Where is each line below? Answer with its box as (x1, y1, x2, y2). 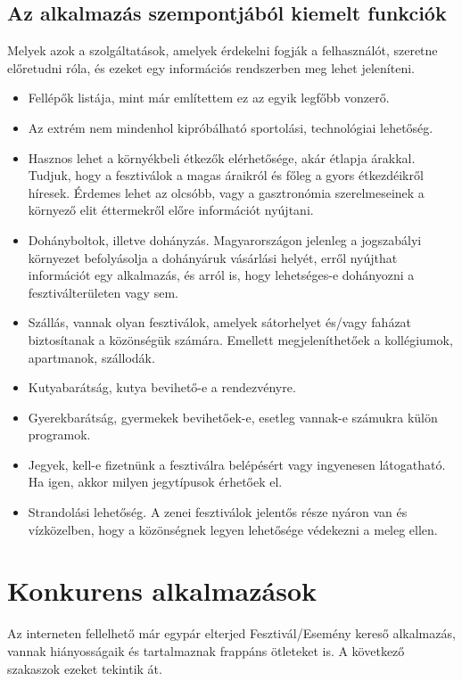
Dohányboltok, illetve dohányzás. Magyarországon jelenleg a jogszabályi (28, 230, 422, 249)
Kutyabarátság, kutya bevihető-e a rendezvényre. (28, 378, 296, 397)
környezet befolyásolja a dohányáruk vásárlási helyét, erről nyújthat (28, 248, 398, 267)
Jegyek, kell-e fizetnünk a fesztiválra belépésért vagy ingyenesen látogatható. (28, 455, 446, 473)
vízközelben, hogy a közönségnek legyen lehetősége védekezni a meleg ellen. (28, 520, 438, 538)
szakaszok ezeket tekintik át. (7, 659, 162, 677)
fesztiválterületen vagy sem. (28, 283, 178, 301)
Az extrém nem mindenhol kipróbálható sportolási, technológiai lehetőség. (28, 118, 433, 136)
